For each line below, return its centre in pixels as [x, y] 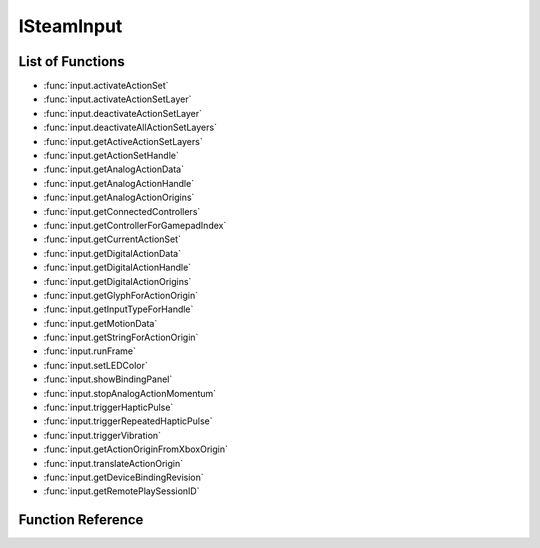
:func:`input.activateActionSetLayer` [117, 99]
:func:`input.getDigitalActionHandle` [117, 267]
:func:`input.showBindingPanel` [108, 379]
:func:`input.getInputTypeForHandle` [118, 309]
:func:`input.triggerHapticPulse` [108, 407]
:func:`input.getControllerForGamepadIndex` [135, 225]
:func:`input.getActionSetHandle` [111, 156]
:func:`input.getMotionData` [100, 323]
